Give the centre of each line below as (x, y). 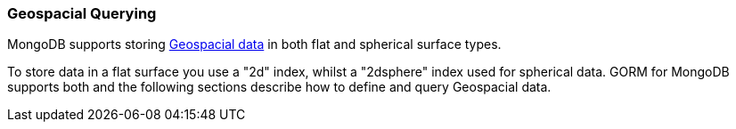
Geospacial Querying (82, 13)
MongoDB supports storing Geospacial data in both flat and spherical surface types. (254, 44)
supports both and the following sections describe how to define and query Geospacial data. (279, 87)
